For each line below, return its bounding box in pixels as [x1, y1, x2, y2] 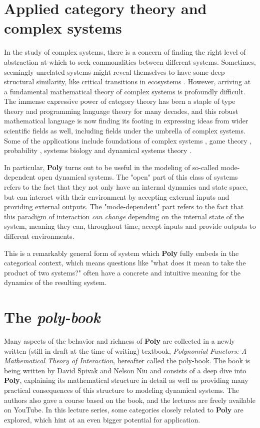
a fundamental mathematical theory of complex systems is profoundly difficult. [4, 86, 245, 96]
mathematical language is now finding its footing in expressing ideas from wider [4, 115, 248, 126]
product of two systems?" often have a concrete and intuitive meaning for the [4, 267, 241, 277]
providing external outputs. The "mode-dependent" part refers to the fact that [4, 201, 244, 212]
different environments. [4, 231, 74, 241]
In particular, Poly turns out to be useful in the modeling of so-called [4, 162, 219, 172]
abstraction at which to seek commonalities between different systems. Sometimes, [4, 56, 256, 67]
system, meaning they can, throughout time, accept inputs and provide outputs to [4, 221, 256, 231]
